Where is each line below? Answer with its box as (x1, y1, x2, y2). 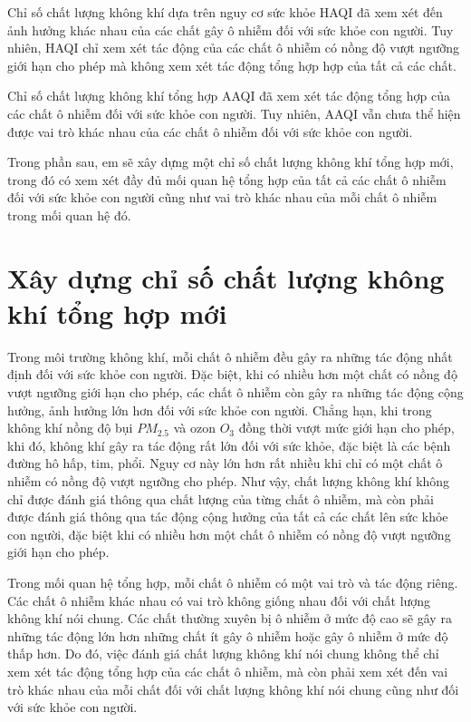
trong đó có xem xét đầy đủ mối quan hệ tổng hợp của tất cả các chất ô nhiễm (7, 170, 447, 189)
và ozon (173, 418, 216, 437)
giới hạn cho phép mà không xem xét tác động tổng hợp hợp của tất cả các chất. (7, 55, 457, 74)
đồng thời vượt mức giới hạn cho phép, (238, 418, 455, 437)
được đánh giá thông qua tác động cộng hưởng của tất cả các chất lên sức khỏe (7, 507, 448, 526)
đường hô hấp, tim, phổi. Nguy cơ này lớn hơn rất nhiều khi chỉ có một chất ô (7, 454, 443, 473)
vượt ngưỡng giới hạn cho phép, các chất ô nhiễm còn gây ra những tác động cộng (7, 383, 464, 402)
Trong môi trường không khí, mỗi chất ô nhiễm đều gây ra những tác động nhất (7, 346, 453, 366)
